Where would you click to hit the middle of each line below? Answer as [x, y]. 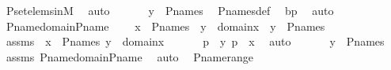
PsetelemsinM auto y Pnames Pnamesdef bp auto [170, 10]
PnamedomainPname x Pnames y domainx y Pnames [165, 26]
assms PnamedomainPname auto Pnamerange [129, 56]
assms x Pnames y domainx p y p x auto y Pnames [195, 41]
